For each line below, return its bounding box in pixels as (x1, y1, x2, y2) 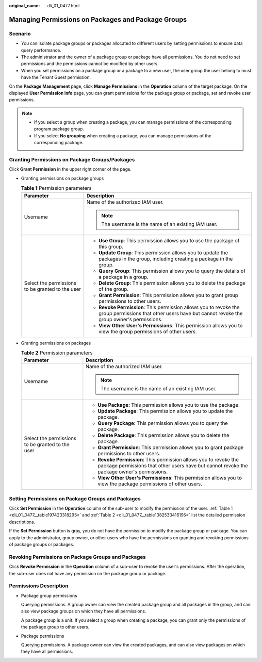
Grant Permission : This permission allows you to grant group (98, 292, 239, 298)
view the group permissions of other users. (98, 328, 197, 335)
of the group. (98, 285, 129, 292)
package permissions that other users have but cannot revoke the (98, 463, 248, 469)
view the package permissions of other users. (98, 480, 202, 487)
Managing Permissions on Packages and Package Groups (9, 15, 187, 24)
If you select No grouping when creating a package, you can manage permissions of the (34, 132, 212, 138)
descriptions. (9, 519, 35, 525)
